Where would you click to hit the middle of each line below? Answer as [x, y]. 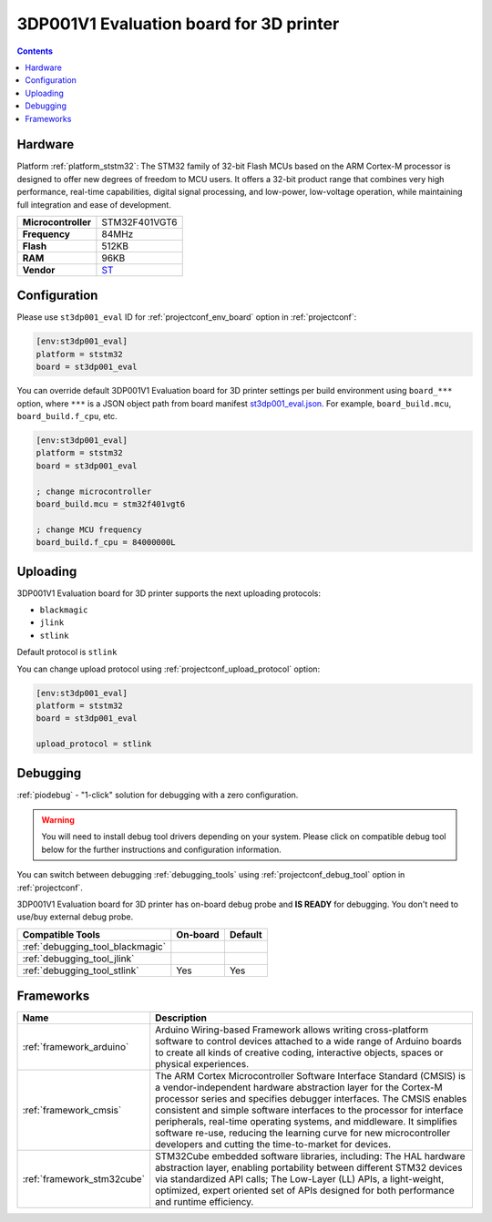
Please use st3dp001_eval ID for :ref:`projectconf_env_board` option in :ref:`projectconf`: [187, 317]
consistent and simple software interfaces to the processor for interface [309, 1110]
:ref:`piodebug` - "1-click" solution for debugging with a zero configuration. [158, 795]
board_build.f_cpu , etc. [67, 416]
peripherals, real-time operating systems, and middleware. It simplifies [306, 1122]
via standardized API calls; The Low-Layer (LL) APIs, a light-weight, [300, 1179]
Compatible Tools [61, 934]
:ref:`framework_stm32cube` [84, 1179]
